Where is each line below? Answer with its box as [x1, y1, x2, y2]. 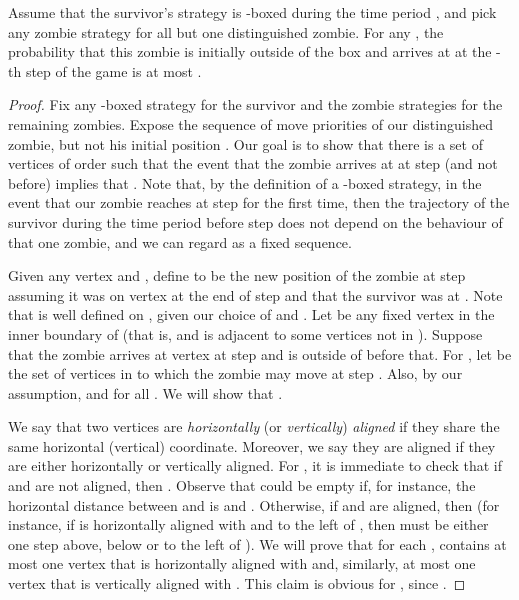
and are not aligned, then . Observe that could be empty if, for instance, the [8, 475, 476, 496]
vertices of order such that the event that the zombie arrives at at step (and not [8, 153, 498, 174]
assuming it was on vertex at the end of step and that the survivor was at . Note [8, 284, 503, 305]
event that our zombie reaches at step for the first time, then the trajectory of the [8, 192, 510, 213]
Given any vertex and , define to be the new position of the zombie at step [8, 265, 466, 286]
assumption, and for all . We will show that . [8, 382, 283, 403]
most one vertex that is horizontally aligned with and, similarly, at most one [8, 553, 476, 574]
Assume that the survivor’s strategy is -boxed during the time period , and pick [8, 2, 497, 22]
